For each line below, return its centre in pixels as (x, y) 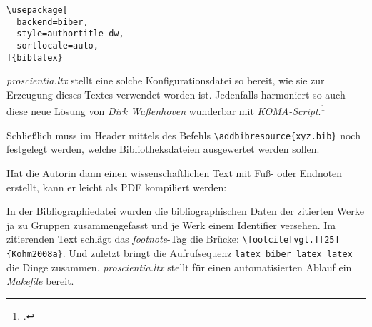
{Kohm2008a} (35, 254)
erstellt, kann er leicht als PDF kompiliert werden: (117, 187)
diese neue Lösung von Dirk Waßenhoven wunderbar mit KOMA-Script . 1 (166, 110)
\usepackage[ (37, 10)
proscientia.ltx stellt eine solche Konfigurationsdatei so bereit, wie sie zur (166, 80)
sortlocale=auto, (57, 45)
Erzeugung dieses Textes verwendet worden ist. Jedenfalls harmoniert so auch (176, 94)
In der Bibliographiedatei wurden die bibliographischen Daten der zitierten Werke (185, 211)
